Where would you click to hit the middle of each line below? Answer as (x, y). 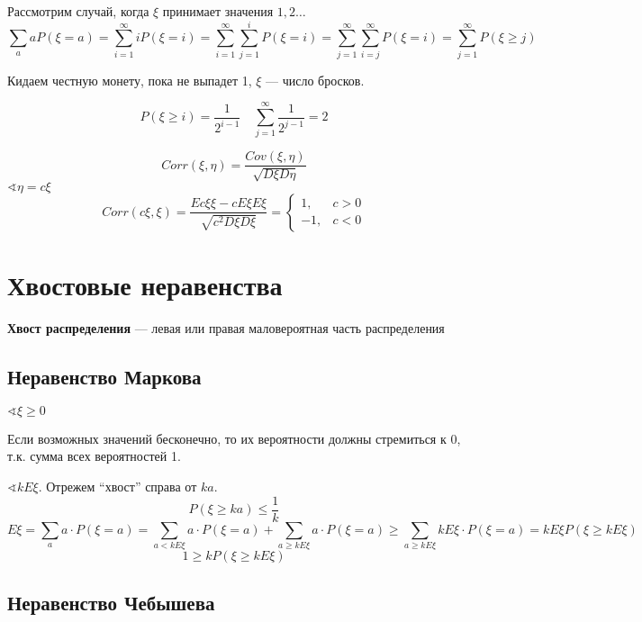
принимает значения (218, 11)
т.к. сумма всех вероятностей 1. (94, 456)
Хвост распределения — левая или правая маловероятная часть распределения (226, 328)
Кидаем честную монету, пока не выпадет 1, (130, 80)
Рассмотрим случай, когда (78, 11)
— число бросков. (315, 80)
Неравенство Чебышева (111, 603)
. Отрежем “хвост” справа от (118, 486)
